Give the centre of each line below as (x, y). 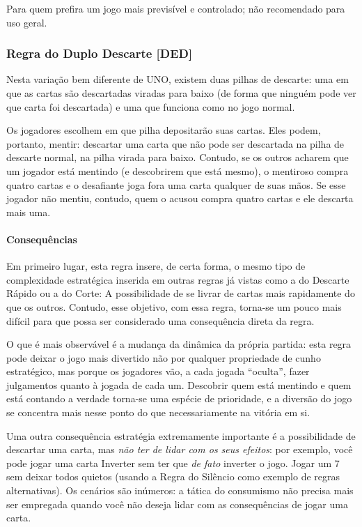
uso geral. (27, 22)
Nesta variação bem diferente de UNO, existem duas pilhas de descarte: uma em (178, 79)
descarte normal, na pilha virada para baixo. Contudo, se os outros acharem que (178, 157)
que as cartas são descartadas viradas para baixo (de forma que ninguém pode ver (181, 93)
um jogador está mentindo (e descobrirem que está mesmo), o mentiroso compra (178, 170)
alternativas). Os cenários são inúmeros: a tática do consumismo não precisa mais (180, 490)
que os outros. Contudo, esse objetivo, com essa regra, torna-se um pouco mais (174, 306)
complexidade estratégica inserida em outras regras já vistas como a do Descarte (178, 279)
